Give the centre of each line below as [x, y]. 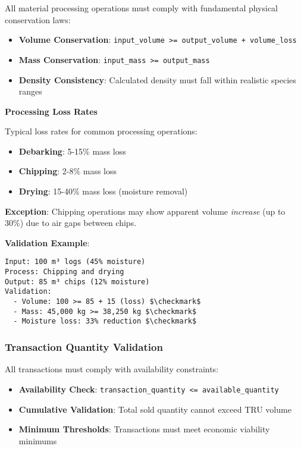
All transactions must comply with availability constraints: [112, 369]
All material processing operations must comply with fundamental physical [142, 8]
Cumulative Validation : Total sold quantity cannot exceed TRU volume [155, 409]
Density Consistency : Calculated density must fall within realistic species [157, 79]
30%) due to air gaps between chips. [71, 223]
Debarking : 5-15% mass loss [72, 151]
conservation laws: [38, 19]
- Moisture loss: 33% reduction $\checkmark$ [105, 321]
